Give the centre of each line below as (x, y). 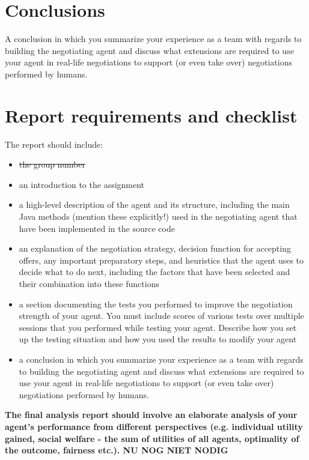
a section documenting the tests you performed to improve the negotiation (156, 304)
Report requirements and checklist (151, 115)
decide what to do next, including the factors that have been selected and (154, 272)
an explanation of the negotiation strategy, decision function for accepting (155, 248)
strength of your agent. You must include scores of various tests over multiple (161, 316)
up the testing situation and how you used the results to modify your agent (158, 339)
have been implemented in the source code (97, 228)
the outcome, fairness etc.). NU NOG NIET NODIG (117, 450)
